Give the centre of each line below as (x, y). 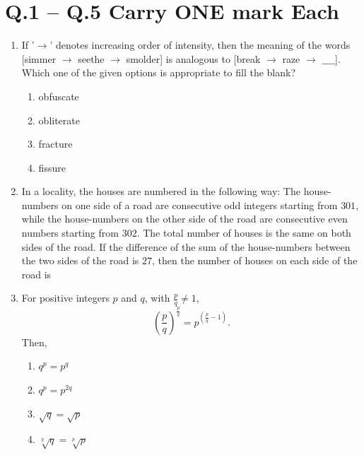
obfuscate (59, 96)
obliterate (59, 120)
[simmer (39, 58)
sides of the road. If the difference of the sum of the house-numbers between (186, 246)
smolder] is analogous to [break (193, 58)
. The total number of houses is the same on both (244, 233)
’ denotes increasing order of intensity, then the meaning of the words (200, 45)
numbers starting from (70, 233)
